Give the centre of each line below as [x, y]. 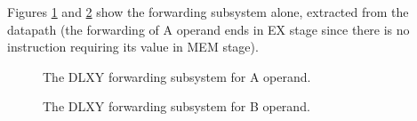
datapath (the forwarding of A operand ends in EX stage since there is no [208, 29]
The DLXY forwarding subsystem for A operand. [177, 76]
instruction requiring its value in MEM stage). [133, 47]
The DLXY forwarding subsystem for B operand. [176, 106]
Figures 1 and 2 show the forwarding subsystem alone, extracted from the [208, 12]
